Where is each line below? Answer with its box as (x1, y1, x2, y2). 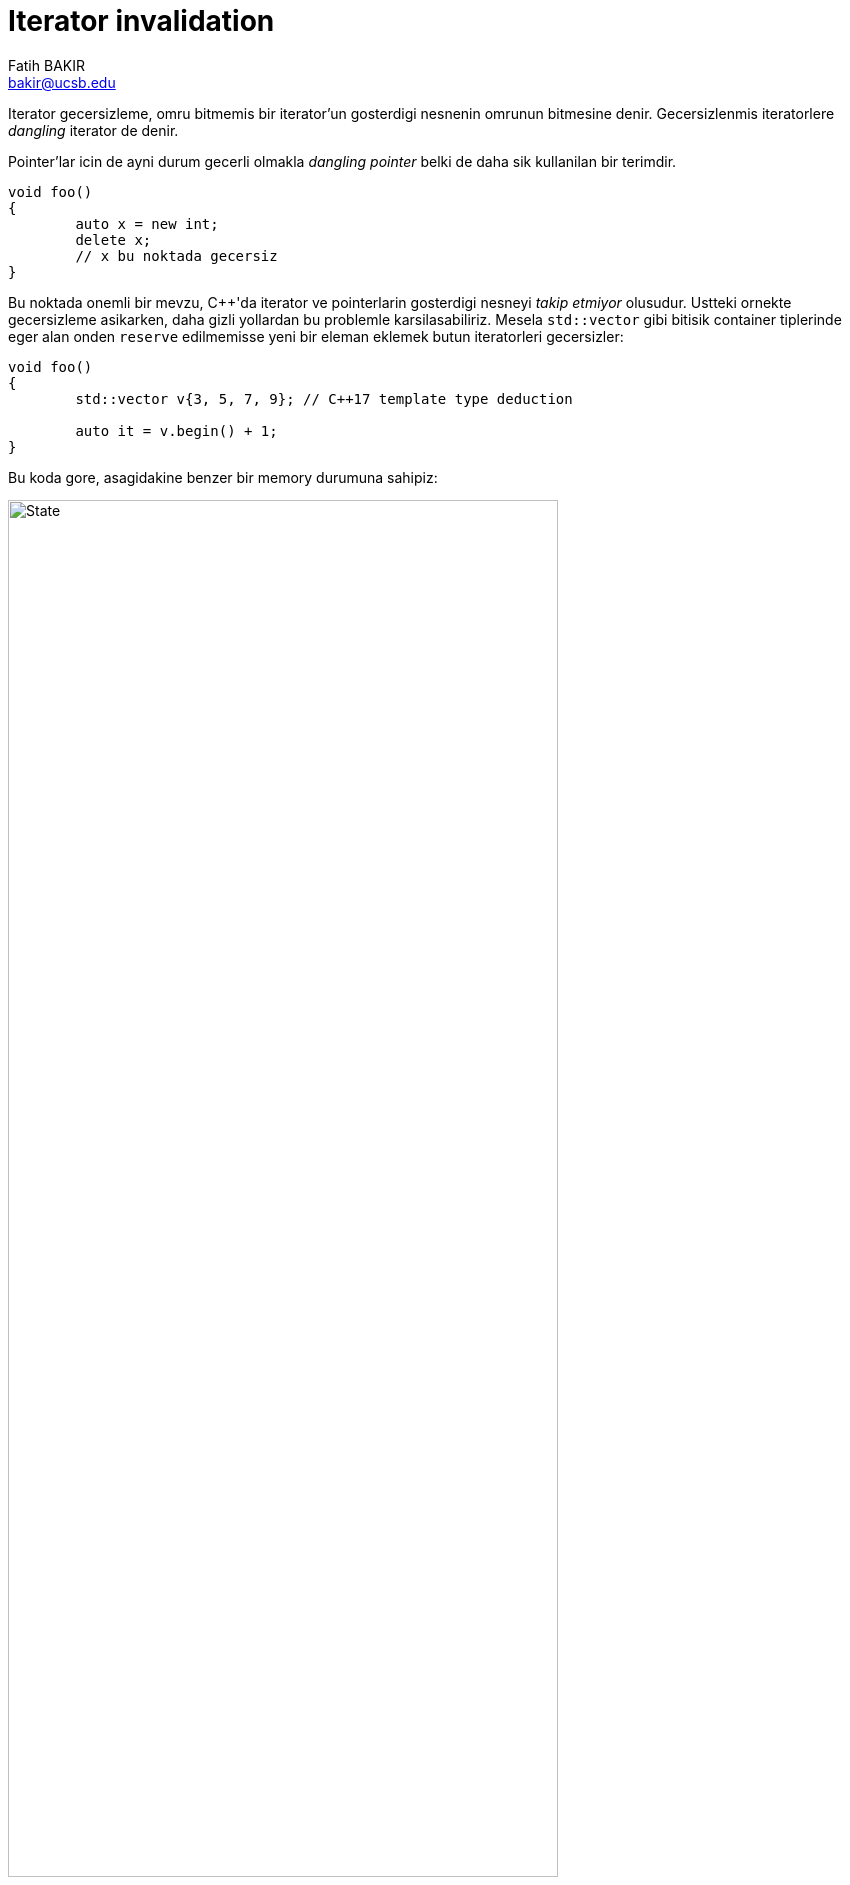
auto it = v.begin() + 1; (75, 422, 278, 439)
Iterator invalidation (8, 4, 275, 38)
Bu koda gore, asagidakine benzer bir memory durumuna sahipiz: (8, 468, 438, 486)
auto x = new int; (75, 215, 219, 232)
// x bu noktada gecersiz (75, 247, 278, 264)
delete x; (75, 231, 152, 248)
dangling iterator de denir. (8, 121, 179, 139)
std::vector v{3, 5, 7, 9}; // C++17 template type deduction (75, 390, 573, 407)
